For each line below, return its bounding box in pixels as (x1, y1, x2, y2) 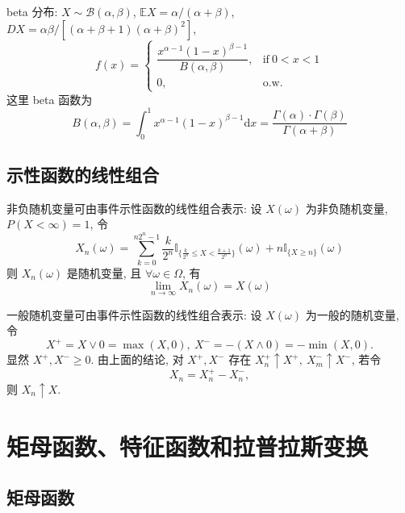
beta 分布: (6, 3, 58, 19)
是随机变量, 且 (66, 264, 142, 281)
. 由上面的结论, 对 (90, 351, 184, 368)
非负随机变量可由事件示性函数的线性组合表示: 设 (6, 199, 262, 216)
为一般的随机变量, (305, 306, 399, 323)
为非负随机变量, (305, 199, 388, 216)
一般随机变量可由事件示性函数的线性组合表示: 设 (6, 306, 262, 323)
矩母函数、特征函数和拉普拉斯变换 (6, 429, 369, 462)
